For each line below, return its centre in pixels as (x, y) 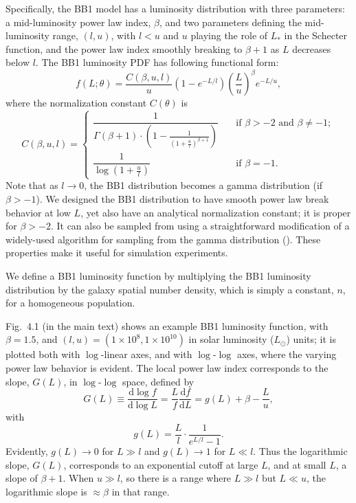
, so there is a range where (176, 478)
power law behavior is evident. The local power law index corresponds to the (167, 367)
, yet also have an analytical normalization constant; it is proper (216, 212)
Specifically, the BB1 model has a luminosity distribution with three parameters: (175, 8)
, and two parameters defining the (230, 22)
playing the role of (229, 35)
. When (78, 478)
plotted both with (43, 354)
